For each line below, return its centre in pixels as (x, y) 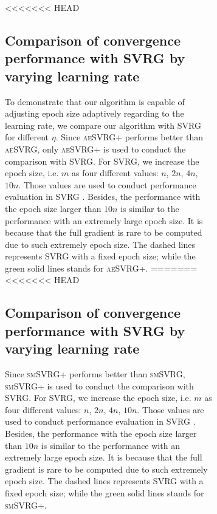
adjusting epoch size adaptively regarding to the (95, 113)
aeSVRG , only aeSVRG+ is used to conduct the (95, 149)
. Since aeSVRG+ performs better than (129, 137)
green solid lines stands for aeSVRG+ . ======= (101, 268)
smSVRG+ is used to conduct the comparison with (99, 385)
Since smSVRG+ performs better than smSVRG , (95, 374)
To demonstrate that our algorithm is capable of (95, 101)
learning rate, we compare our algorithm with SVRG (103, 125)
